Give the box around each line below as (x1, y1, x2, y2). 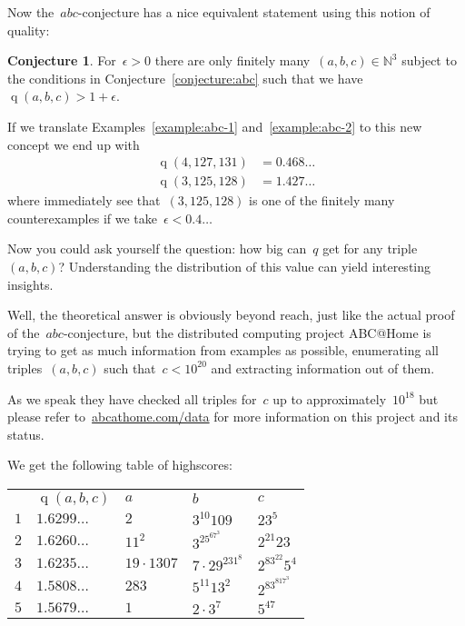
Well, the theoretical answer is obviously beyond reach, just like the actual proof (7, 305, 455, 324)
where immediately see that (7, 191, 161, 210)
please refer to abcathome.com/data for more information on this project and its (7, 407, 458, 426)
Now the (7, 3, 54, 21)
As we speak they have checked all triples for (7, 389, 257, 408)
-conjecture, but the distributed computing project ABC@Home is (63, 323, 431, 342)
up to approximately (272, 389, 387, 408)
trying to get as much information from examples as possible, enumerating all (7, 341, 439, 360)
